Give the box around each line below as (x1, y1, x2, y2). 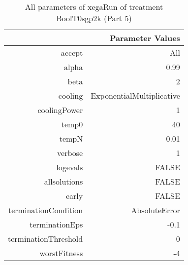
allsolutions (44, 176, 83, 187)
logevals (56, 161, 83, 173)
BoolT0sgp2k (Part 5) (56, 12, 132, 24)
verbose (57, 147, 83, 158)
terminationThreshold (8, 233, 83, 244)
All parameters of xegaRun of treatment (25, 1, 163, 12)
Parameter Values (109, 32, 180, 43)
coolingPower (37, 104, 83, 115)
